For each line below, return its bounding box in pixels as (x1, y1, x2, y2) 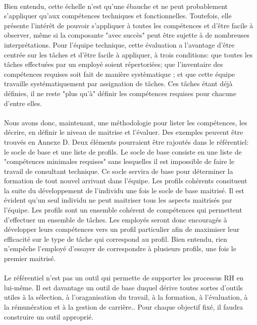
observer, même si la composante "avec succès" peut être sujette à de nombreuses (4, 30, 250, 40)
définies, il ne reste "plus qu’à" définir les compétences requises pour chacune (4, 88, 236, 98)
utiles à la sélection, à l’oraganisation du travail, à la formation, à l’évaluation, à (4, 292, 248, 302)
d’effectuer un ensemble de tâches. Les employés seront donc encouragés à (4, 214, 227, 224)
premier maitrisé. (4, 253, 56, 264)
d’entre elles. (4, 98, 42, 108)
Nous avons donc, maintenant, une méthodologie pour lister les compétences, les (4, 117, 247, 127)
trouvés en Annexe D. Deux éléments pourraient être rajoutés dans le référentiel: (4, 136, 249, 147)
